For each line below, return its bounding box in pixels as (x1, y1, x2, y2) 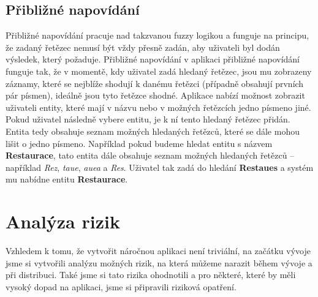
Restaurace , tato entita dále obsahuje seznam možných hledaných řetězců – (6, 149, 295, 162)
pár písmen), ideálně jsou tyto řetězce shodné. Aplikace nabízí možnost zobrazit (6, 89, 305, 102)
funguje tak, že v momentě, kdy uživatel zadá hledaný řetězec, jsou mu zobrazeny (6, 64, 312, 77)
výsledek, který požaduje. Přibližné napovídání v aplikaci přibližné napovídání (6, 53, 300, 66)
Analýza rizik (6, 209, 120, 234)
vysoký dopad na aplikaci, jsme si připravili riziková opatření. (6, 280, 237, 293)
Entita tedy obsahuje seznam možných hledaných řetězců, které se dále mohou (6, 124, 300, 137)
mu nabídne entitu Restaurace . (6, 173, 128, 186)
